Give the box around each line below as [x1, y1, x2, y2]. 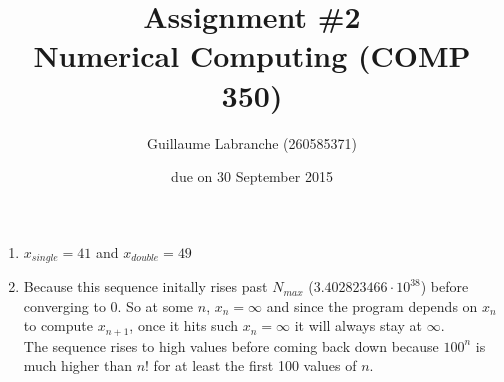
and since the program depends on [266, 295, 478, 316]
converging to [23, 295, 106, 316]
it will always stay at [294, 315, 422, 336]
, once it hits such [129, 315, 238, 336]
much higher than [23, 355, 132, 376]
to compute [23, 315, 94, 336]
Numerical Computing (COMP [33, 35, 471, 76]
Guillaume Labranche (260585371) [147, 132, 357, 153]
